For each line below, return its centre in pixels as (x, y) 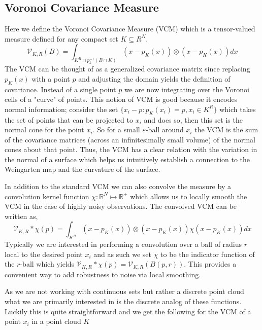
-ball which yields (47, 264)
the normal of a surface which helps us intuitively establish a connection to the (127, 159)
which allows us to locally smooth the (189, 196)
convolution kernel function (47, 196)
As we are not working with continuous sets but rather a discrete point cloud (124, 291)
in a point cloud (56, 321)
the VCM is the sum (226, 130)
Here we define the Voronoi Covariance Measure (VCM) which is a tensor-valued (130, 29)
